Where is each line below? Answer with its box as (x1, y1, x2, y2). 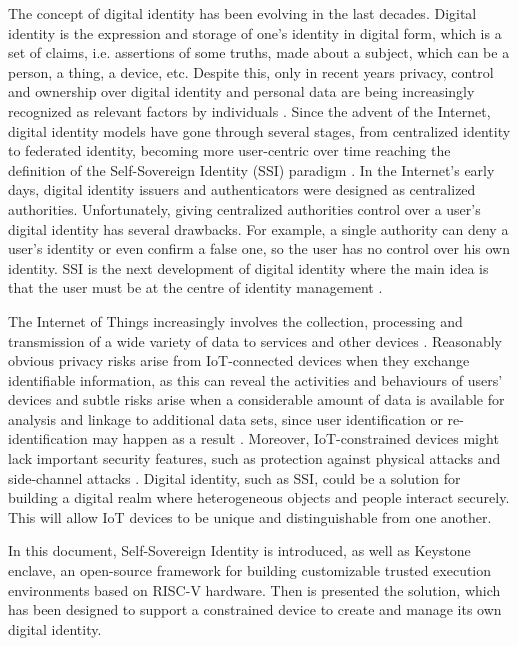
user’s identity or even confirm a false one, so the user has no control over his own (8, 238, 510, 259)
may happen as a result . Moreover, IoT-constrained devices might (92, 428, 499, 449)
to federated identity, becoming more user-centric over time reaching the (8, 140, 451, 161)
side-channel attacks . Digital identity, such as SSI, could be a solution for (8, 467, 461, 488)
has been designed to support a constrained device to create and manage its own (8, 599, 502, 620)
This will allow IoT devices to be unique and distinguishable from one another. (8, 506, 492, 527)
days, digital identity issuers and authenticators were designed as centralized (8, 179, 476, 200)
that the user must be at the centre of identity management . (8, 277, 383, 298)
